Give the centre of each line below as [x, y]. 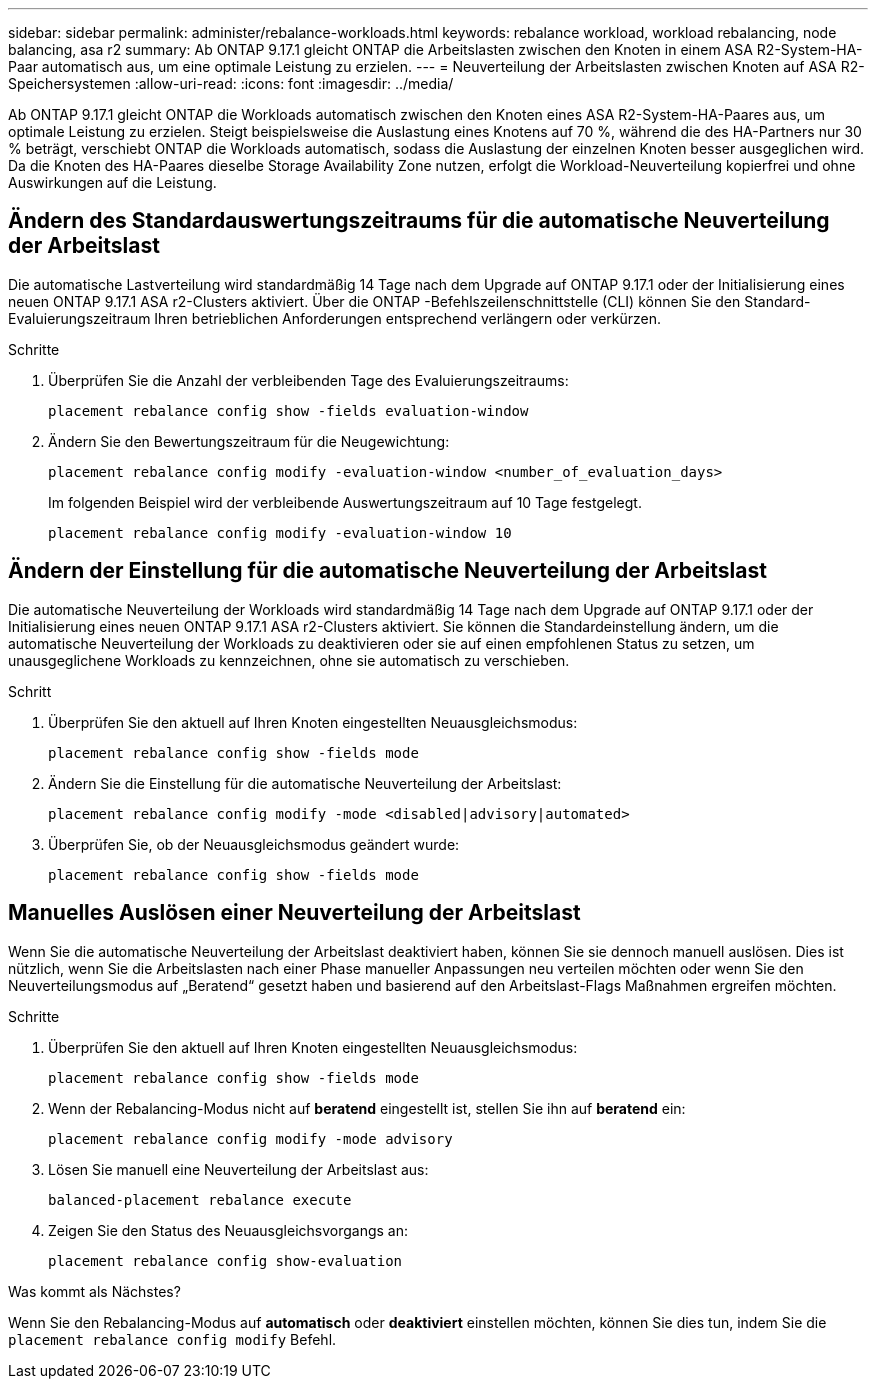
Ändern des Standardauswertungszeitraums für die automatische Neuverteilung [419, 221]
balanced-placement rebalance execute [200, 1199]
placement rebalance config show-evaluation [225, 1260]
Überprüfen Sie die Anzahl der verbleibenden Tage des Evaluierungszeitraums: [308, 380]
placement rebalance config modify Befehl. [172, 1339]
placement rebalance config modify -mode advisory [250, 1138]
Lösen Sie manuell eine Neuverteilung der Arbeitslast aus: [238, 1169]
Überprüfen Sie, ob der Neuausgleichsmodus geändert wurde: [254, 844]
